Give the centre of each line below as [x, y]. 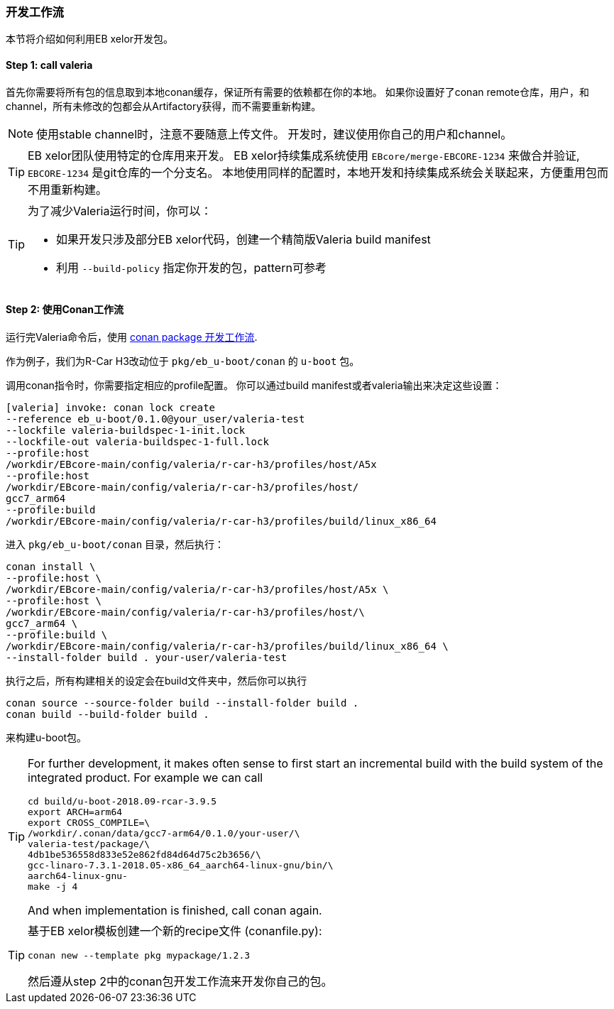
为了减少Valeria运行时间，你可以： [120, 211]
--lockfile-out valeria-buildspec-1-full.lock [137, 441]
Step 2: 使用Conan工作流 [65, 310]
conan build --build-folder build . [108, 714]
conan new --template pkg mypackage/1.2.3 [139, 955]
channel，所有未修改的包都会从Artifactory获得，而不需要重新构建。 [164, 106]
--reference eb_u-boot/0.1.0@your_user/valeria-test [155, 419]
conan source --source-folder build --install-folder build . [182, 703]
